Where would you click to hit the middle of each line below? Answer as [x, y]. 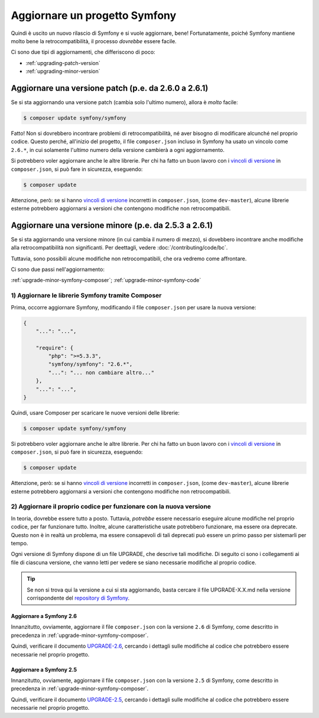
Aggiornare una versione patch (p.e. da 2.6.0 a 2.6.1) [110, 88]
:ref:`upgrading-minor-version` [63, 72]
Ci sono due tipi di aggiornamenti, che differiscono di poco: [83, 52]
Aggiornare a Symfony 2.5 [44, 670]
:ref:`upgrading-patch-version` [63, 63]
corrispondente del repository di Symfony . [78, 598]
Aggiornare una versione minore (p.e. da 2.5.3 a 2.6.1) [112, 225]
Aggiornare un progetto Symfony [94, 15]
